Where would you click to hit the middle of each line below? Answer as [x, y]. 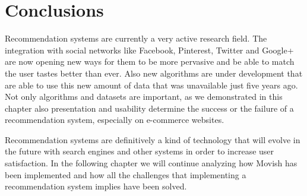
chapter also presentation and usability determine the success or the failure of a [149, 108]
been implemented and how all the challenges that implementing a [126, 174]
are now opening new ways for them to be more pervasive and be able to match [150, 61]
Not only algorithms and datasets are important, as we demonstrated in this [144, 97]
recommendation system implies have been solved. [96, 186]
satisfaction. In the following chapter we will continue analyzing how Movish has [151, 163]
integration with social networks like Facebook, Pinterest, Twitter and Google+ [149, 50]
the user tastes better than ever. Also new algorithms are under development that [154, 73]
